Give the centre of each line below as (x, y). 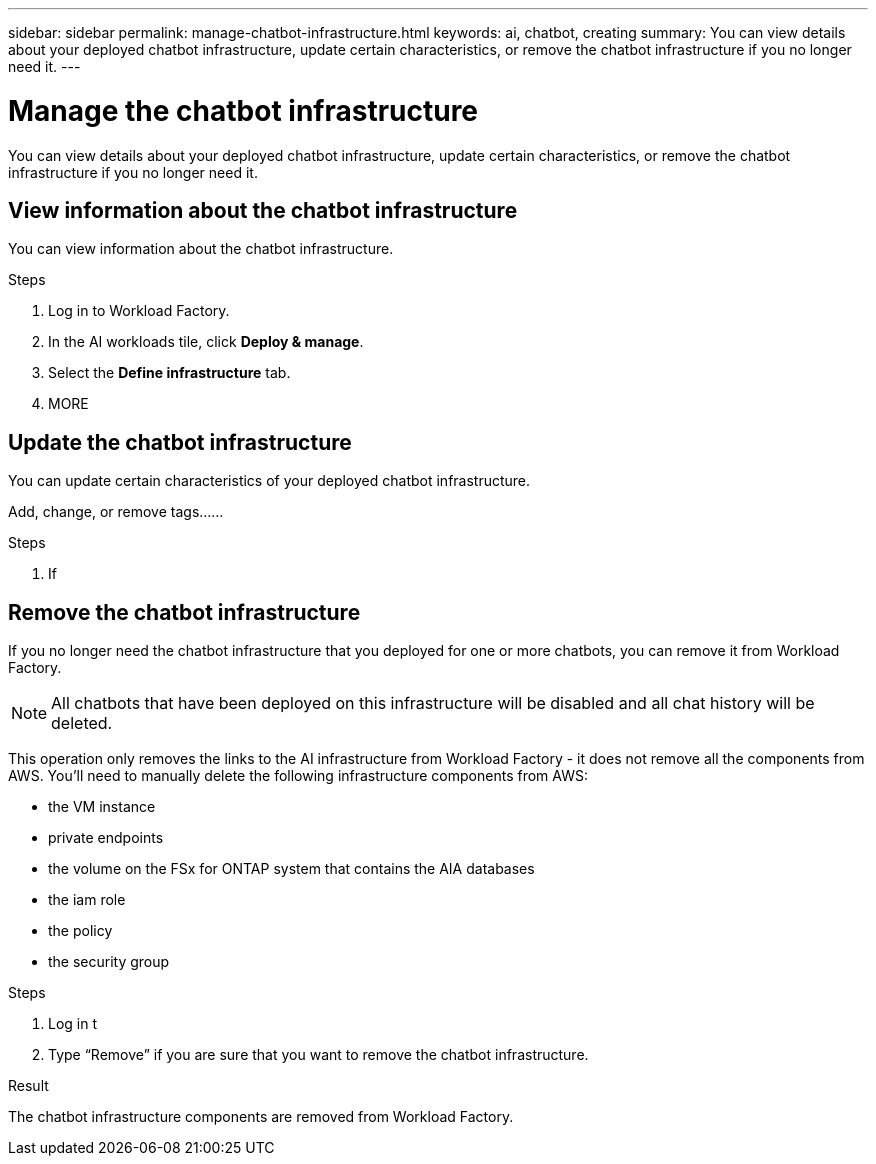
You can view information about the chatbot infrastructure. (201, 249)
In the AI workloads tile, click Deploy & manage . (206, 342)
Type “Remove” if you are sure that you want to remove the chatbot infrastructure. (318, 1055)
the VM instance (102, 807)
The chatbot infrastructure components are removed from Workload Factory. (261, 1117)
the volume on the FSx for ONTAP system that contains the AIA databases (291, 869)
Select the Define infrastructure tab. (169, 373)
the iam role (87, 900)
